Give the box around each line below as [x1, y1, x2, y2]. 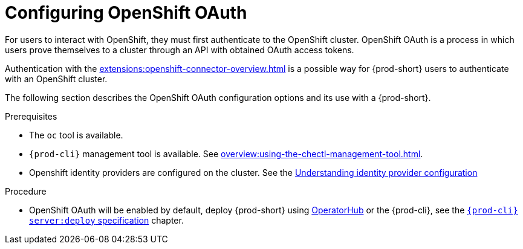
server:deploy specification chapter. [29, 215, 184, 225]
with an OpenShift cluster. [5, 73, 108, 84]
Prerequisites [5, 111, 57, 121]
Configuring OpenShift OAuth [5, 2, 247, 23]
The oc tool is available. [29, 129, 123, 140]
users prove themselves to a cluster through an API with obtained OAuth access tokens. [5, 44, 354, 55]
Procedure [5, 186, 47, 196]
